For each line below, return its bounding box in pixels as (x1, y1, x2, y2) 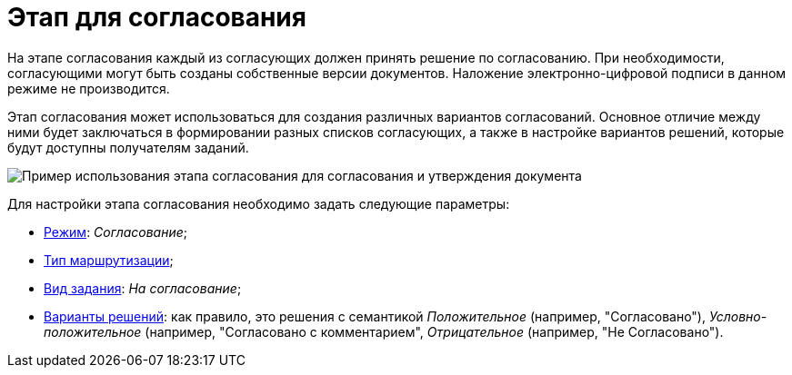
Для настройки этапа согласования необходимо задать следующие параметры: (7, 195, 510, 212)
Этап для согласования (7, 2, 306, 33)
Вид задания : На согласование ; (44, 280, 242, 296)
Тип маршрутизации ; (44, 252, 174, 268)
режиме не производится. (7, 80, 170, 96)
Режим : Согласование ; (44, 223, 188, 240)
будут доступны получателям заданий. (7, 139, 249, 155)
